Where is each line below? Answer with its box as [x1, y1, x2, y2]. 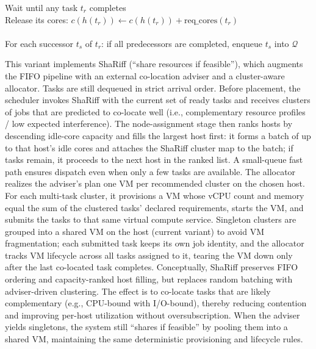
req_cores [184, 16, 218, 25]
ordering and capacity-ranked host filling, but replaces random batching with [5, 273, 293, 286]
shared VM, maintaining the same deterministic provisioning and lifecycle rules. [5, 333, 303, 345]
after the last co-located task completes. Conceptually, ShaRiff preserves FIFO [5, 261, 298, 273]
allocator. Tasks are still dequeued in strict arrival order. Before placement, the [5, 81, 301, 94]
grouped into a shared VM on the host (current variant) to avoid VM [5, 225, 265, 237]
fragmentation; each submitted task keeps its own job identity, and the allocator [5, 237, 304, 250]
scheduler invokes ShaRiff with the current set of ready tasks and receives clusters [5, 93, 311, 106]
